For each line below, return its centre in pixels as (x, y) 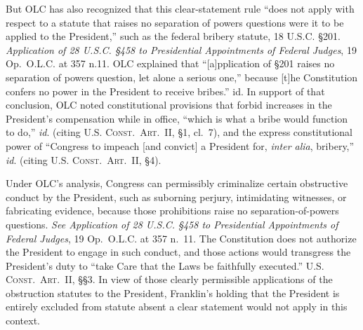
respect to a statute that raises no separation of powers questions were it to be (175, 22)
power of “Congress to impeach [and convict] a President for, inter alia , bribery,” (180, 145)
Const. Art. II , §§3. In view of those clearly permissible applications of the (169, 279)
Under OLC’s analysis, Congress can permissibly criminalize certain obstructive (177, 183)
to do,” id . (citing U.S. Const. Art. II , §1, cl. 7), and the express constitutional (179, 132)
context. (23, 321)
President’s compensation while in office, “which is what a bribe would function (177, 118)
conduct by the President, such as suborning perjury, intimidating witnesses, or (176, 197)
